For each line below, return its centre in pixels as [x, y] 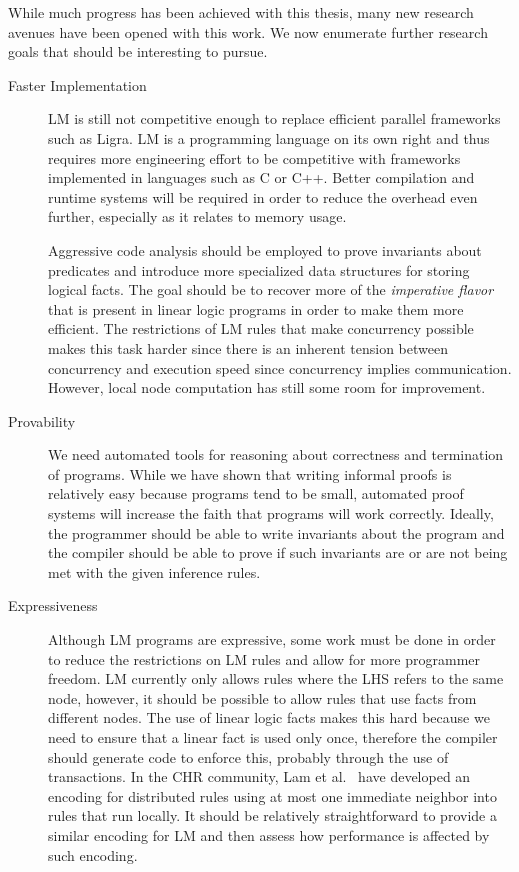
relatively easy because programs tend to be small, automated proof [256, 493]
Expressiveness [53, 605]
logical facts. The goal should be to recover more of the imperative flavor [271, 289]
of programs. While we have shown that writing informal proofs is [250, 473]
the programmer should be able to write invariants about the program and [276, 532]
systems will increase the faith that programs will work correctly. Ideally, [271, 513]
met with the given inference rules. [154, 571]
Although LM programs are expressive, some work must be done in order [272, 639]
